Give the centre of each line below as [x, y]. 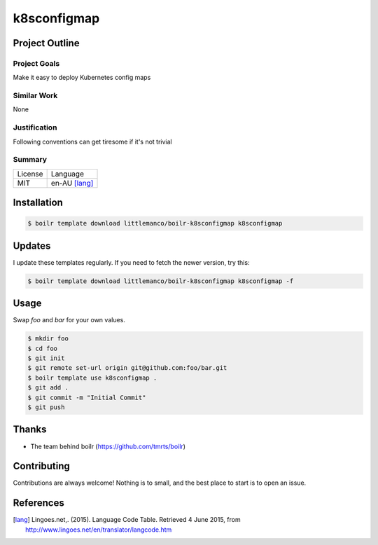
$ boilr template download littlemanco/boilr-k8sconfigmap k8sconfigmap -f [161, 281]
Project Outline [46, 43]
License [30, 174]
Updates [32, 246]
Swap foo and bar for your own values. [69, 320]
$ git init [46, 358]
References [38, 503]
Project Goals [36, 63]
